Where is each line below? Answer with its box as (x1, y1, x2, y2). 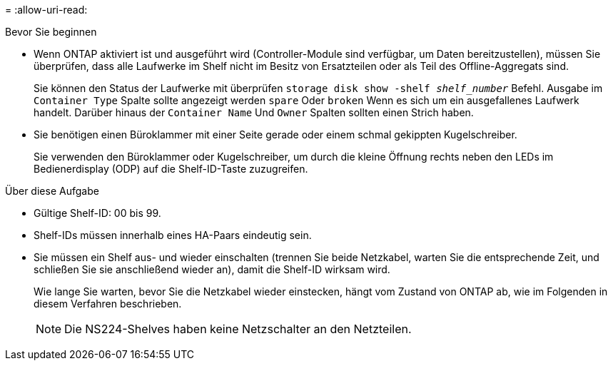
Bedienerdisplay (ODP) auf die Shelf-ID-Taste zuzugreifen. (34, 163, 308, 175)
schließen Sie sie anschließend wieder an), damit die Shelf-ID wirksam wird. (34, 263, 390, 275)
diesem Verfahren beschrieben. (34, 298, 182, 310)
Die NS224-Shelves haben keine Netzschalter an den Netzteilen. (64, 322, 412, 336)
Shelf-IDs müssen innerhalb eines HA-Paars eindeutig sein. (34, 229, 312, 241)
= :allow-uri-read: (5, 4, 88, 16)
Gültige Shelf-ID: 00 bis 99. (34, 207, 161, 219)
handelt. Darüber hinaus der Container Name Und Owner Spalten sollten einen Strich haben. (34, 106, 474, 118)
